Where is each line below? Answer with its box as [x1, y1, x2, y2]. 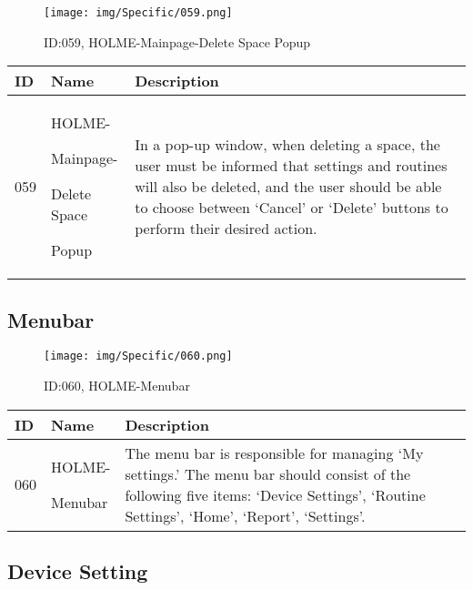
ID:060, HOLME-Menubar [44, 376, 190, 395]
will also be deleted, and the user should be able [135, 176, 442, 198]
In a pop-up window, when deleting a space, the [135, 134, 440, 156]
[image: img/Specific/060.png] [44, 350, 233, 363]
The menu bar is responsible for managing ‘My [125, 442, 424, 463]
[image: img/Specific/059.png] [44, 6, 233, 19]
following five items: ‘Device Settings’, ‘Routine [125, 483, 426, 505]
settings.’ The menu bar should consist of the [125, 463, 411, 484]
